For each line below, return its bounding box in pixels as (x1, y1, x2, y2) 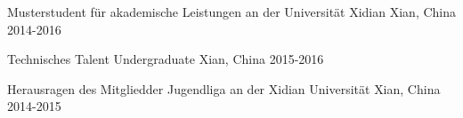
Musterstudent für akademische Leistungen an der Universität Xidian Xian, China (7, 3, 457, 20)
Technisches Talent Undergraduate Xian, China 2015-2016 (7, 50, 324, 68)
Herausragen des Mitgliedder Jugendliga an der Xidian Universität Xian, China (7, 79, 441, 98)
